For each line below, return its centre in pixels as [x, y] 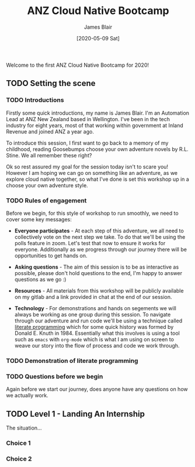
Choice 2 [19, 459]
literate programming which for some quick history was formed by [94, 327]
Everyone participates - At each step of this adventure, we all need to [99, 231]
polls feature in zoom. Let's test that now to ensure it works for [90, 243]
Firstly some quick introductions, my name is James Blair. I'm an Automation [98, 113]
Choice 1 [18, 443]
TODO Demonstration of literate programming [72, 360]
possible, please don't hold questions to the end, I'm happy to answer [98, 273]
